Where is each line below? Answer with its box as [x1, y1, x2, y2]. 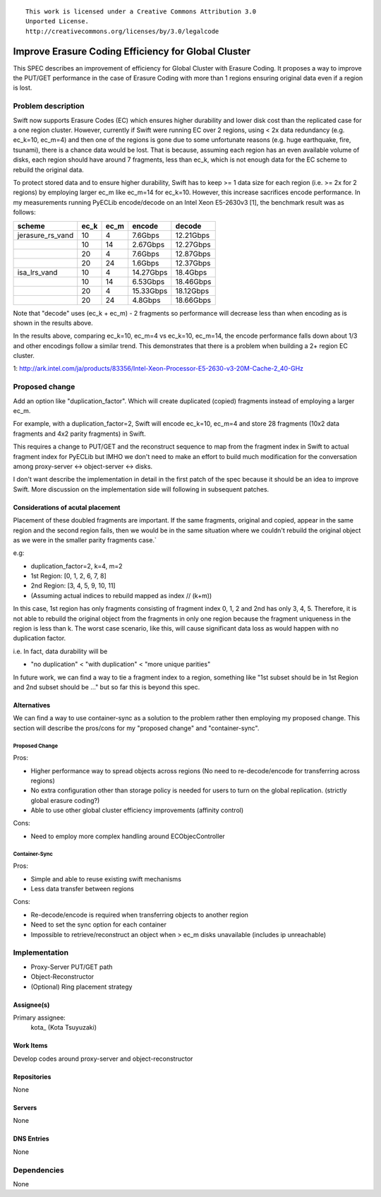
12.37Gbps [175, 258, 211, 268]
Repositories [13, 1072, 52, 1080]
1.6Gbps [131, 258, 159, 268]
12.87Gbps [175, 249, 211, 258]
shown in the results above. [13, 318, 93, 327]
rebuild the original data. [13, 165, 84, 174]
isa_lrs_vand [17, 267, 58, 277]
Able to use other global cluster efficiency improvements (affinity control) [30, 806, 244, 815]
